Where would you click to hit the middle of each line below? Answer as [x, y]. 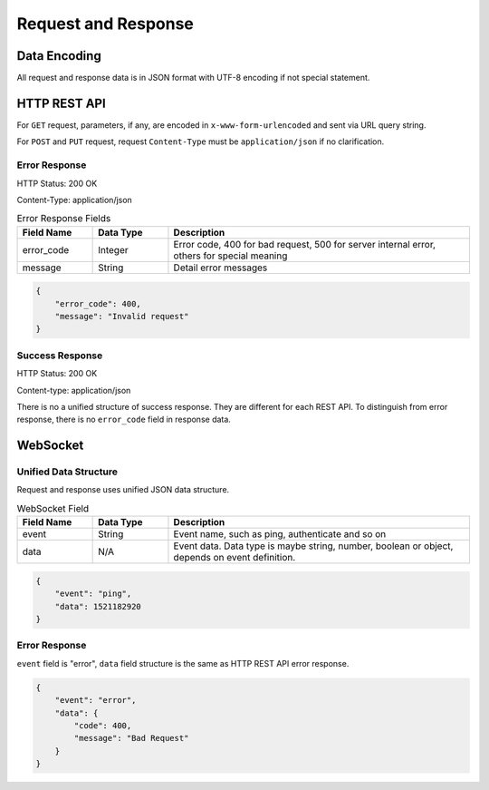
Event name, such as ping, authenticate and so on [280, 534]
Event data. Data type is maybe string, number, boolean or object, [313, 546]
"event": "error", [96, 700]
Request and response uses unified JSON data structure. [123, 490]
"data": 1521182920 [98, 606]
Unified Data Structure [67, 472]
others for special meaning [230, 256]
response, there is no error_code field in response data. [124, 419]
